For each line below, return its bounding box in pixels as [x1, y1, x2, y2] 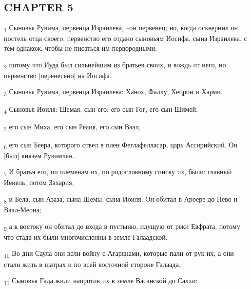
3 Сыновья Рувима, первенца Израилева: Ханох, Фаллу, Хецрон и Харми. [4, 86, 223, 98]
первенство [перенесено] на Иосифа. [4, 70, 112, 80]
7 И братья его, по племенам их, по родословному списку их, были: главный [4, 166, 232, 178]
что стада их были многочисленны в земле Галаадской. [4, 231, 168, 242]
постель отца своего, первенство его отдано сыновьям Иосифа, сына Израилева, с [4, 33, 247, 43]
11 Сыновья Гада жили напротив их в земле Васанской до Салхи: [4, 275, 198, 287]
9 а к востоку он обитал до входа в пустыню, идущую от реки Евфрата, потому [4, 221, 240, 232]
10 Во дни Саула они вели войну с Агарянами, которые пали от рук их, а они [4, 248, 234, 260]
